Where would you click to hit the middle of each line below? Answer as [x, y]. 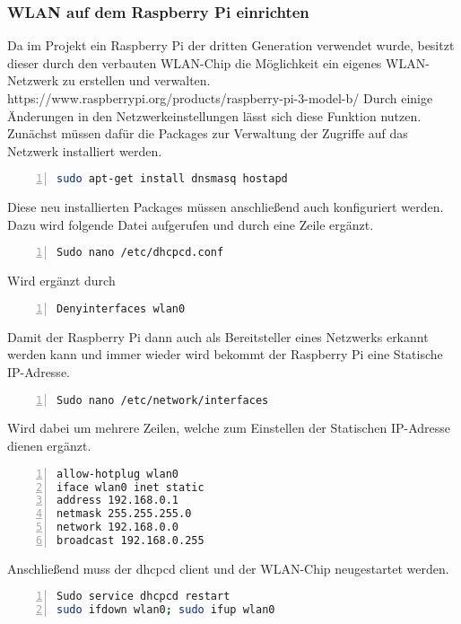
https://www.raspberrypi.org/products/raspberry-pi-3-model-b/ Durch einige [220, 98]
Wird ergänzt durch [61, 281]
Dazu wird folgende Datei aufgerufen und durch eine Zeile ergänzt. [191, 224]
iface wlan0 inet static [130, 487]
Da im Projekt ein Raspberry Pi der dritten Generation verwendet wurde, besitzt [231, 45]
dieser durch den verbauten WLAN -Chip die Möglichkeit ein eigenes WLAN [217, 62]
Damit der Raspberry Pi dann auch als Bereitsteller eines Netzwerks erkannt [218, 336]
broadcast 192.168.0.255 [130, 541]
